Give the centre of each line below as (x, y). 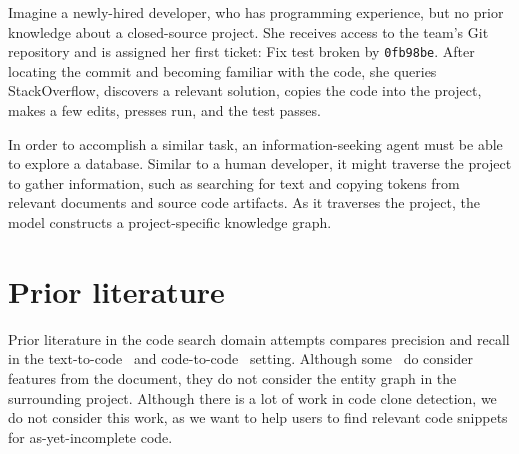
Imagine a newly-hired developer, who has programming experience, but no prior (256, 12)
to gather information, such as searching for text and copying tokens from (234, 182)
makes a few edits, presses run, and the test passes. (164, 110)
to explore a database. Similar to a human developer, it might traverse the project (260, 163)
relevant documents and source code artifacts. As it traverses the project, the (244, 202)
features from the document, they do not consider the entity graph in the (232, 377)
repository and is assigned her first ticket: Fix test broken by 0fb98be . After (241, 51)
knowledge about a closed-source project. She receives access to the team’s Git (248, 31)
